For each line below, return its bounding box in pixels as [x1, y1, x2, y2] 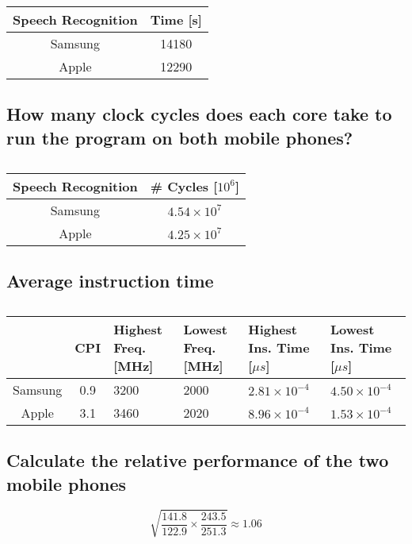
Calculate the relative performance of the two [6, 448, 389, 473]
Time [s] [150, 10, 202, 29]
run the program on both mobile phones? [6, 125, 353, 149]
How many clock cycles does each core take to [6, 102, 392, 126]
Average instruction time [6, 268, 214, 292]
